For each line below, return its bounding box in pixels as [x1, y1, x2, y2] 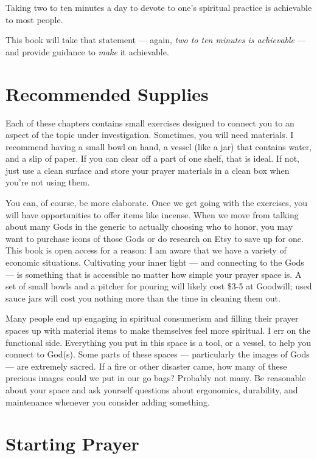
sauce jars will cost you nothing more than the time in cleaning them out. [5, 291, 280, 304]
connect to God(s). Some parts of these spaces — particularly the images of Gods [5, 348, 310, 361]
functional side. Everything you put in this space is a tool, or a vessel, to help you [5, 336, 312, 348]
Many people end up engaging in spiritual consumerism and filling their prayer [5, 312, 299, 325]
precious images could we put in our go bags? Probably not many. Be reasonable [5, 371, 306, 384]
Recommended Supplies [5, 81, 209, 106]
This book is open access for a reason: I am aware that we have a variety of [5, 244, 287, 257]
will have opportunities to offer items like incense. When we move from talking [5, 208, 299, 221]
